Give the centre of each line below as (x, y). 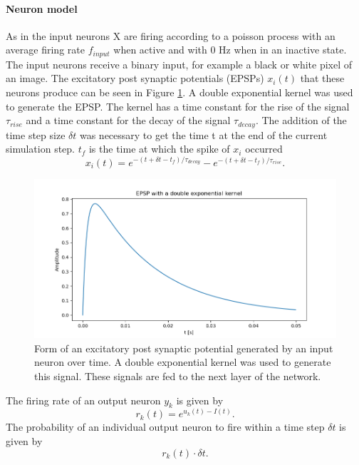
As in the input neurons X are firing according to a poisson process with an (171, 35)
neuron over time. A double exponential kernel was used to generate (183, 362)
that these (322, 78)
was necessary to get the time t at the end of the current (203, 134)
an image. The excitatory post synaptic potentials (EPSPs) (135, 78)
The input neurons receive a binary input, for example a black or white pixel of (179, 64)
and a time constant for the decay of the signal (128, 120)
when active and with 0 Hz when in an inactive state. (230, 50)
